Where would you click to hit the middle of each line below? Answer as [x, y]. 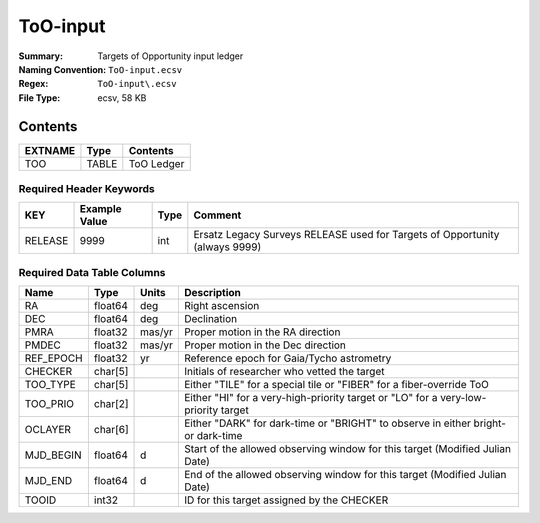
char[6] [111, 430]
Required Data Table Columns [92, 272]
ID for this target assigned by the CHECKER [286, 500]
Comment [217, 215]
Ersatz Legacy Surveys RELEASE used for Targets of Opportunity [346, 235]
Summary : [41, 56]
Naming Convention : [62, 69]
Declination [210, 319]
